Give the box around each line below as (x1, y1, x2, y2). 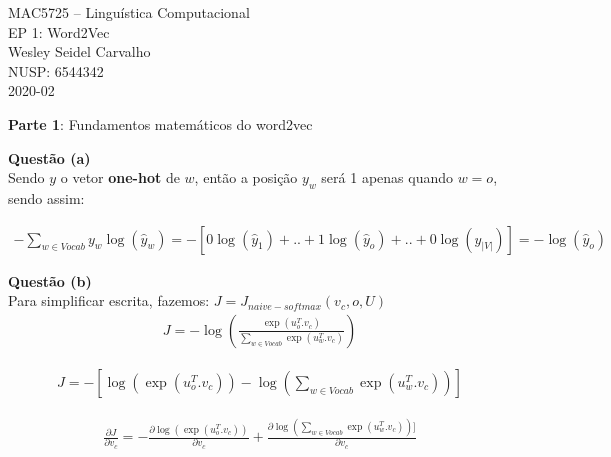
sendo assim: (8, 187, 85, 208)
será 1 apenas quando (321, 167, 453, 188)
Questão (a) (8, 147, 91, 168)
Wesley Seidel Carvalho (8, 41, 151, 62)
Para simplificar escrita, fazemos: (8, 290, 210, 311)
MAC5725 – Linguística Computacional (8, 2, 250, 22)
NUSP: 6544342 (8, 60, 104, 81)
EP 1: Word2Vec (8, 21, 110, 42)
